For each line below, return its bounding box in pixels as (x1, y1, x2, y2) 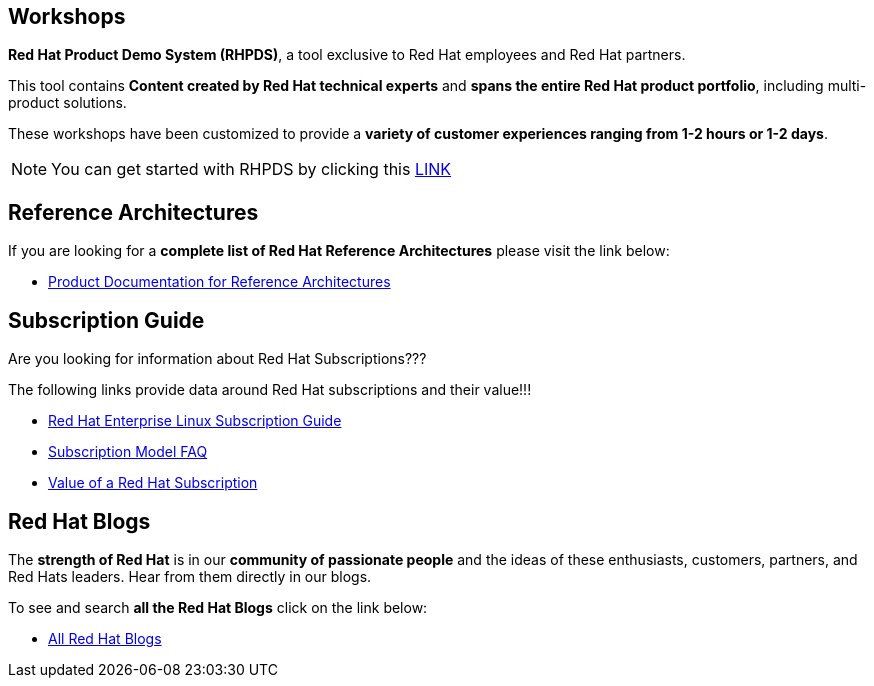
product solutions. (8, 94, 127, 112)
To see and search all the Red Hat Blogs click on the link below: (8, 598, 428, 616)
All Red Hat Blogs (48, 629, 162, 647)
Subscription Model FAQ (48, 443, 208, 461)
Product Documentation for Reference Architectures (48, 273, 391, 291)
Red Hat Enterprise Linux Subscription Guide (48, 412, 342, 430)
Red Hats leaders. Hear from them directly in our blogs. (8, 567, 372, 585)
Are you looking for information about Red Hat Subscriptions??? (8, 350, 427, 368)
